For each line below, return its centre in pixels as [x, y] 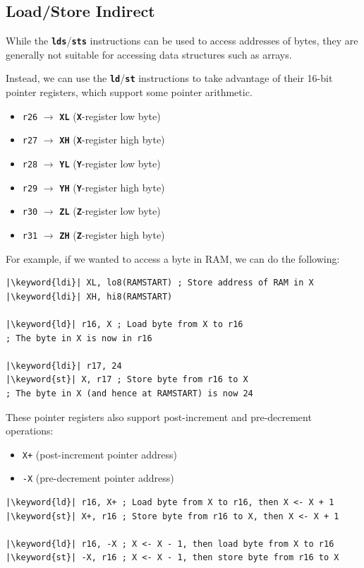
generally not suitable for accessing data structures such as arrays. [149, 54]
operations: [30, 431]
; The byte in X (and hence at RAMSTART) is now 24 [129, 393]
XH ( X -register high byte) [112, 140]
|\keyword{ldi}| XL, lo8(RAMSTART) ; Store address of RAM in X [160, 283]
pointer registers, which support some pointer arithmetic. [129, 92]
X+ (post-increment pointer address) [100, 454]
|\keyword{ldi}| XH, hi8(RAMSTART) [89, 296]
